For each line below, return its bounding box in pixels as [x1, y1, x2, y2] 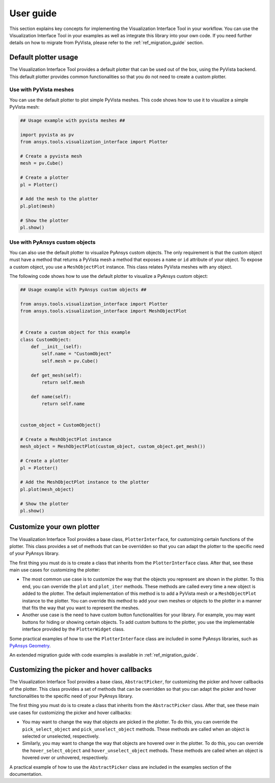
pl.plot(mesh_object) [20, 486, 74, 492]
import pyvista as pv [20, 132, 74, 138]
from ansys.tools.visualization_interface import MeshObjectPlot [20, 308, 187, 314]
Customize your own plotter [9, 523, 100, 531]
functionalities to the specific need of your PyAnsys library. [9, 693, 133, 699]
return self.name [41, 401, 85, 407]
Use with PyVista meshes [9, 86, 74, 93]
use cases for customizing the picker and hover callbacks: [9, 709, 132, 716]
